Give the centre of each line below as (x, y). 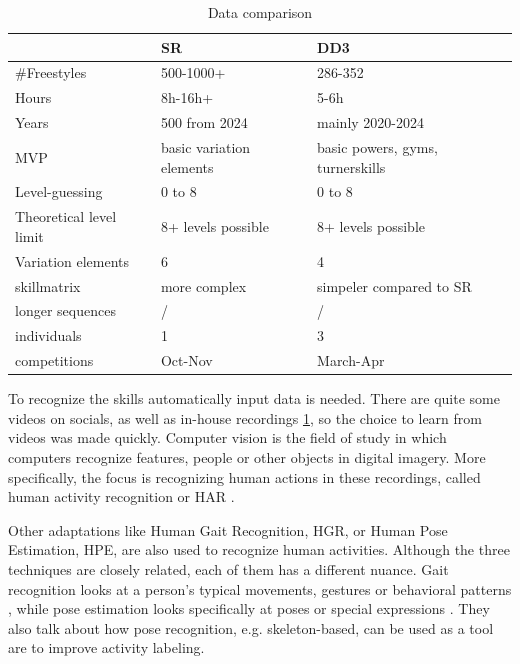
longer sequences (65, 310)
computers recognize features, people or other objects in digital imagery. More (247, 456)
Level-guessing (59, 191)
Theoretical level (66, 216)
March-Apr (351, 360)
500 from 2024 (204, 122)
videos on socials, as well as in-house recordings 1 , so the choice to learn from (245, 417)
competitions (54, 360)
